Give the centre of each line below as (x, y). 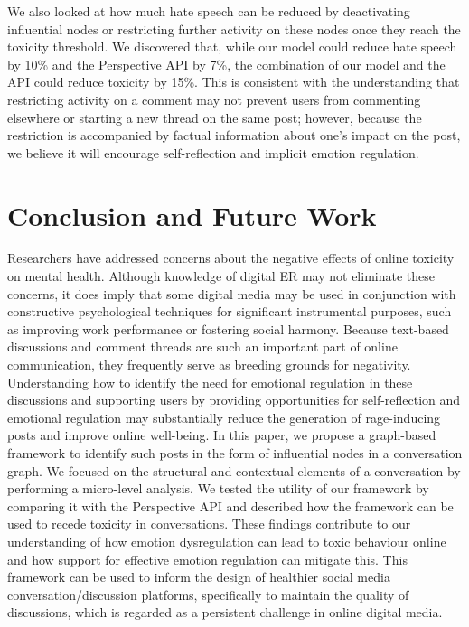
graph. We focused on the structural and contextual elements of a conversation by (234, 470)
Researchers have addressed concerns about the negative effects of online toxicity (231, 258)
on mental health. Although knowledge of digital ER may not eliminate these (221, 276)
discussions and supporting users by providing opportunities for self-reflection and (234, 400)
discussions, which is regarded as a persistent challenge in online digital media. (225, 612)
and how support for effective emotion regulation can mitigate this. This (207, 559)
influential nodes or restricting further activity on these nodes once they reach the (234, 28)
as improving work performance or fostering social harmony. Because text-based (228, 328)
